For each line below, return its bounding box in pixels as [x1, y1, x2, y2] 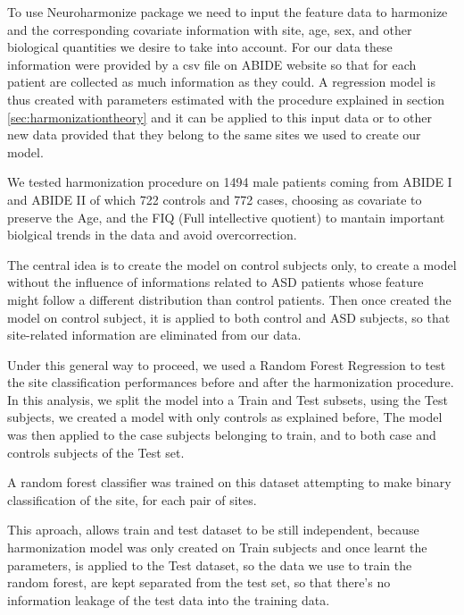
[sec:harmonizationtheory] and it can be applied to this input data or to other [7, 107, 432, 126]
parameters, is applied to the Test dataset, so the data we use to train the [7, 555, 412, 574]
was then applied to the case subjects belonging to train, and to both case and [7, 425, 436, 444]
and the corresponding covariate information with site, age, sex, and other [7, 20, 412, 38]
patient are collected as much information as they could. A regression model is [7, 72, 436, 91]
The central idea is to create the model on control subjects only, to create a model [7, 255, 457, 274]
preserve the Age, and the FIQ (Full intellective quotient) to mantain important [7, 207, 445, 226]
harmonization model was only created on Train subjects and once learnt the [7, 538, 427, 557]
